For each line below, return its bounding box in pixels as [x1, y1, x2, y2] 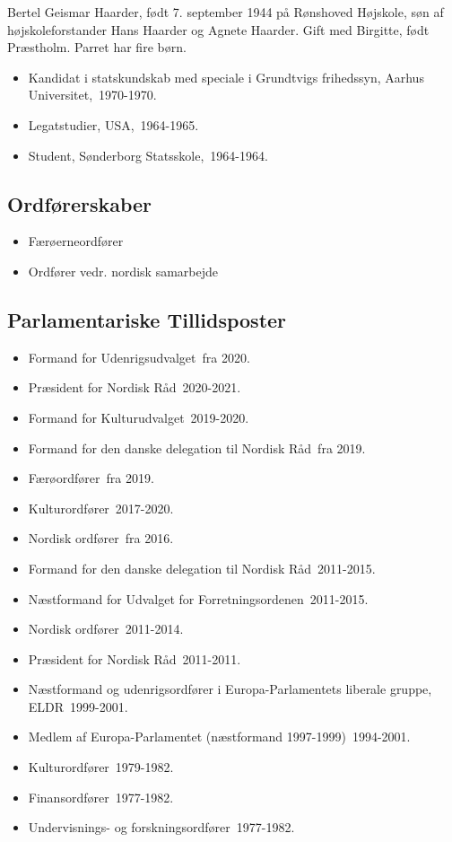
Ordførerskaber [7, 189, 152, 217]
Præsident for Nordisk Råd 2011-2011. [28, 649, 241, 668]
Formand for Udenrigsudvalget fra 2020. [28, 347, 250, 366]
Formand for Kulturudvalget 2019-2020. [28, 408, 249, 426]
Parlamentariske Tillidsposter [7, 305, 287, 333]
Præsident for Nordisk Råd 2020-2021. [28, 378, 241, 397]
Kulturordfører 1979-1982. [28, 758, 174, 776]
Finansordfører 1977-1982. [28, 787, 174, 806]
